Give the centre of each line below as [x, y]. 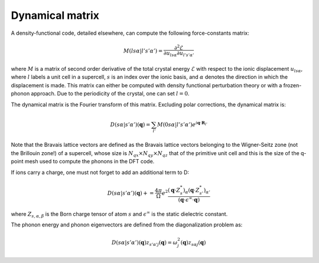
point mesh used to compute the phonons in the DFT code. [83, 162]
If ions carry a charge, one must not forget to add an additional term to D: [100, 172]
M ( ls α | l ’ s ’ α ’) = [143, 51]
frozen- [292, 85]
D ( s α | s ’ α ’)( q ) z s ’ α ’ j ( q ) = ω [144, 243]
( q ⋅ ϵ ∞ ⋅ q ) [189, 199]
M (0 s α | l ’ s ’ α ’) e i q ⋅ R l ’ [182, 124]
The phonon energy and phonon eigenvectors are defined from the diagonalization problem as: [127, 225]
